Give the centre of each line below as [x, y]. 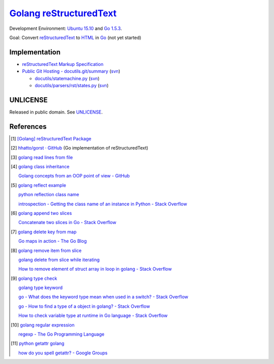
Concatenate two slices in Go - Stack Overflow [67, 223]
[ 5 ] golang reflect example [39, 185]
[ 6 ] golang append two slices [41, 213]
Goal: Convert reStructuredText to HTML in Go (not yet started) [75, 38]
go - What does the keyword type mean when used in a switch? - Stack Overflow [104, 297]
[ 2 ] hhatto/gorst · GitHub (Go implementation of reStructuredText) [80, 148]
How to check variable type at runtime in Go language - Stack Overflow [93, 316]
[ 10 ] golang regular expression [43, 325]
